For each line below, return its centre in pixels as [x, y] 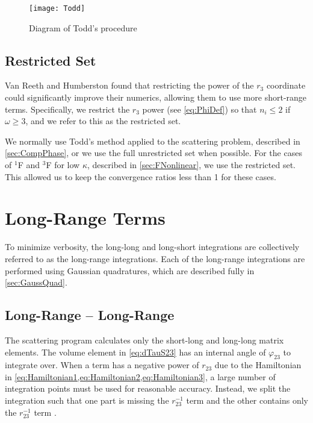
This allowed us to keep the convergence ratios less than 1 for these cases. [141, 176]
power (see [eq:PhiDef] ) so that [200, 109]
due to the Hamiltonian [258, 365]
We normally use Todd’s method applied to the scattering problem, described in [153, 141]
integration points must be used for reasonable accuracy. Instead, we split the [148, 388]
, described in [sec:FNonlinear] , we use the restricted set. [191, 165]
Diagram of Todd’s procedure [83, 27]
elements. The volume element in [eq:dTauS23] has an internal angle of [135, 352]
